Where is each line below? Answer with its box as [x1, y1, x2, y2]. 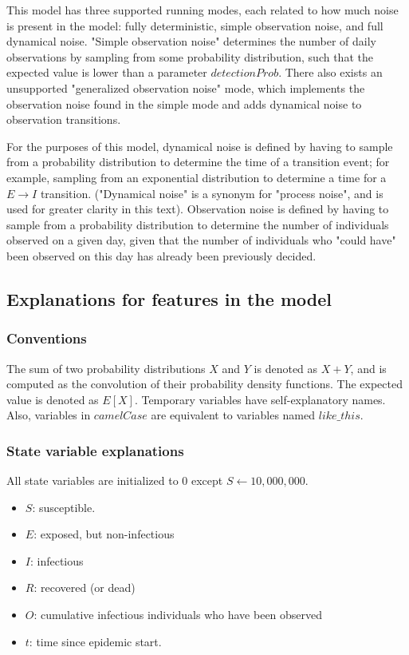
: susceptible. [32, 498, 96, 515]
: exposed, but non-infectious [33, 526, 175, 542]
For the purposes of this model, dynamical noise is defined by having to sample [6, 137, 393, 154]
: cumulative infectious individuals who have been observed [33, 606, 323, 623]
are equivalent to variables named [151, 407, 316, 423]
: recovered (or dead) [33, 579, 136, 596]
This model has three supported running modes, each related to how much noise [6, 2, 399, 18]
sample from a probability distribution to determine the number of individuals [6, 216, 389, 232]
